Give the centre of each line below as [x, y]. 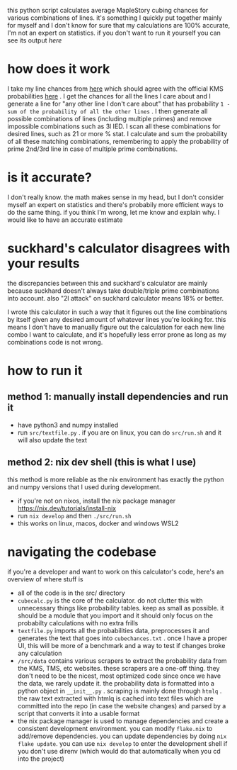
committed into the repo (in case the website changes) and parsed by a [122, 705]
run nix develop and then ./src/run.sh [75, 515]
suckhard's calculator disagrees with [119, 249]
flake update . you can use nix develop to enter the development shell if [122, 743]
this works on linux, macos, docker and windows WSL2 [98, 523]
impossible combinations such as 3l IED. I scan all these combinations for [114, 126]
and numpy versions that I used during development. [84, 487]
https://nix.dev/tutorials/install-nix [67, 508]
